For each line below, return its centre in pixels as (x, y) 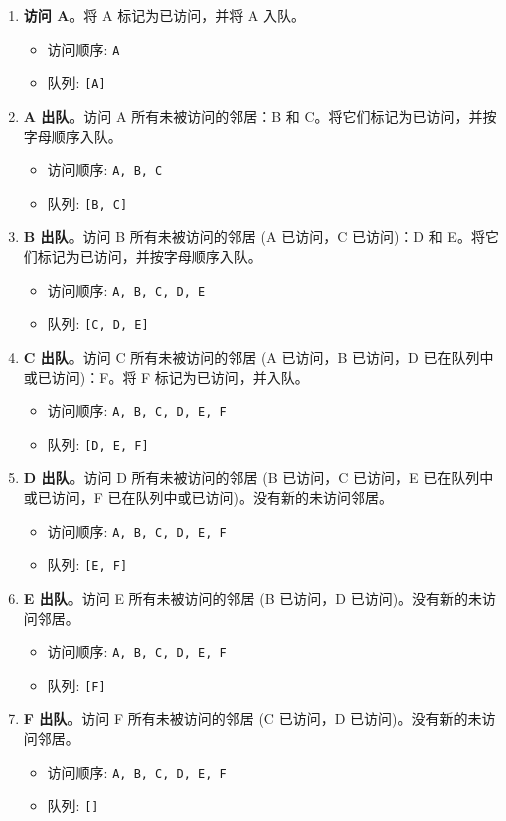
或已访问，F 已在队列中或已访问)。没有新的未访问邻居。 (208, 497)
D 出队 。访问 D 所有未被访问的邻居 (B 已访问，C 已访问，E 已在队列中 (258, 477)
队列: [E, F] (87, 564)
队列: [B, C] (87, 202)
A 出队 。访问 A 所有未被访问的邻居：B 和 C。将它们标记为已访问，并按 (260, 115)
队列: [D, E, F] (98, 443)
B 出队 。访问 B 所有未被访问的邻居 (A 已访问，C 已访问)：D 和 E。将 (254, 236)
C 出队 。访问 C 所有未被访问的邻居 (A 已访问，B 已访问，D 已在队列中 (258, 356)
